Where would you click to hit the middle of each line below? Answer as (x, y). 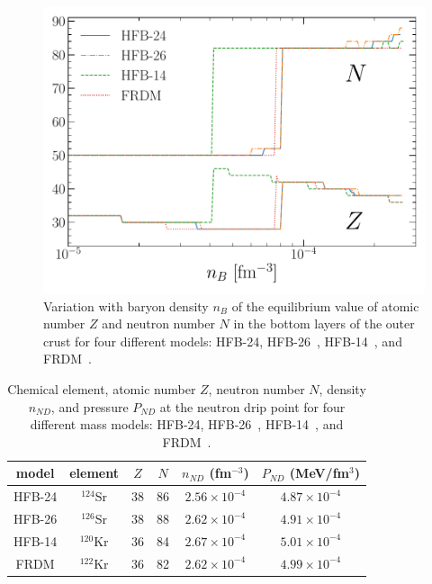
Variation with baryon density (126, 305)
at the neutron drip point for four (252, 406)
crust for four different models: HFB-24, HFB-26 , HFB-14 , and (223, 341)
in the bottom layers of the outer (324, 323)
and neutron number (158, 323)
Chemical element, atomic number (102, 388)
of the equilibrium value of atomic (325, 305)
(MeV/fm (319, 473)
